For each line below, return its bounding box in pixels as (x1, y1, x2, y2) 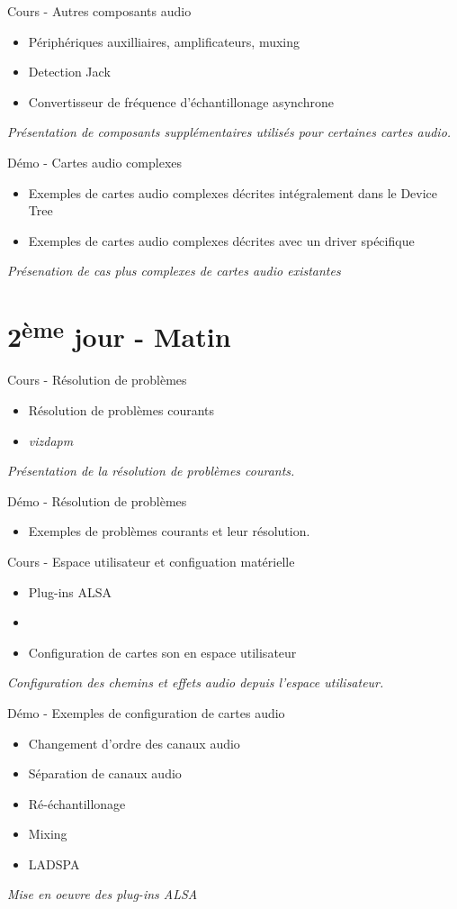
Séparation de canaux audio (28, 764, 182, 783)
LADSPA (28, 854, 80, 873)
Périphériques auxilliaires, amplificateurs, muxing (28, 32, 300, 50)
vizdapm (28, 431, 74, 450)
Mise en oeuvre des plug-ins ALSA (7, 885, 198, 904)
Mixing (28, 824, 67, 843)
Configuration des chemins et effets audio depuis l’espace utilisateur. (7, 673, 384, 692)
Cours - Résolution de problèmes (7, 370, 187, 389)
